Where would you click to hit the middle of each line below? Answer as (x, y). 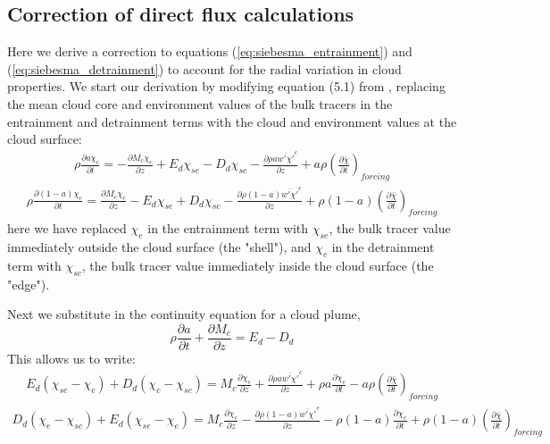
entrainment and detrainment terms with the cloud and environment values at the (232, 121)
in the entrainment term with (228, 228)
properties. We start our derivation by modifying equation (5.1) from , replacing (226, 86)
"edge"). (29, 284)
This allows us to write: (71, 358)
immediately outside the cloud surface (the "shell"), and (159, 247)
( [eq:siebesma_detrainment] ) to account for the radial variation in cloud (204, 68)
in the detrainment (383, 247)
